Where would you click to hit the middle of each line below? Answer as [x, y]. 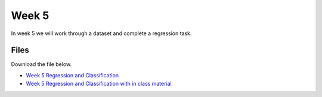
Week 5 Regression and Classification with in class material [99, 84]
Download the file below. [41, 64]
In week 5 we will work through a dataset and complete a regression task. [101, 33]
